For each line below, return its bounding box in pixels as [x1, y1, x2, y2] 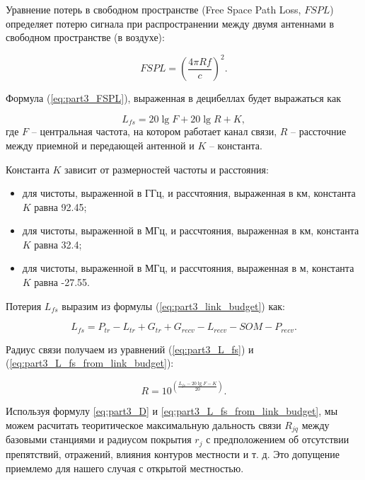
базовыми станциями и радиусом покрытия [6, 432, 192, 447]
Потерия [6, 298, 42, 313]
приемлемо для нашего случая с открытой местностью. [6, 460, 244, 475]
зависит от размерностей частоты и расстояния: [64, 161, 269, 176]
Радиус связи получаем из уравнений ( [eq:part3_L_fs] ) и [6, 341, 254, 356]
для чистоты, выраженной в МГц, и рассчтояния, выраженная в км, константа [22, 223, 359, 238]
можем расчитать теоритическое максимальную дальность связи [6, 418, 282, 432]
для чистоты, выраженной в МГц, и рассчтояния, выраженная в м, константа [22, 261, 354, 275]
